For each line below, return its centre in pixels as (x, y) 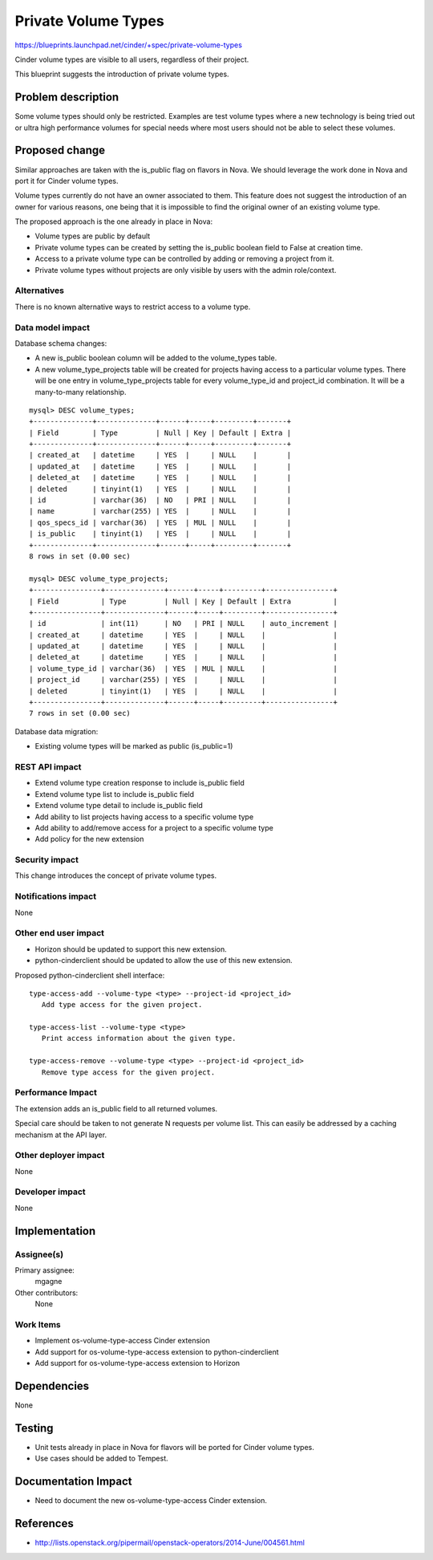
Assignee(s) (39, 1254)
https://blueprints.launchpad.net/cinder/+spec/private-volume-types (128, 45)
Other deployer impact (60, 1156)
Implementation (55, 1231)
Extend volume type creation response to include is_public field (140, 783)
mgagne (49, 1282)
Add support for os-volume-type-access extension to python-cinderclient (157, 1351)
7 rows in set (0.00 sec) (80, 713)
